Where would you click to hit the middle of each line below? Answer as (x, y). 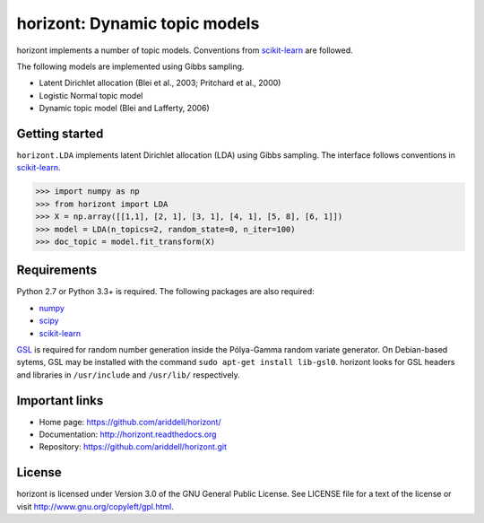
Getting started (60, 133)
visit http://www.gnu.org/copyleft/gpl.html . (95, 506)
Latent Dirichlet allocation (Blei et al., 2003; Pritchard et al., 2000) (160, 83)
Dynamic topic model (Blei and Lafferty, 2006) (124, 109)
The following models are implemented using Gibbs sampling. (130, 66)
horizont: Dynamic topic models (138, 23)
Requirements (57, 270)
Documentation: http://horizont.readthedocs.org (128, 434)
